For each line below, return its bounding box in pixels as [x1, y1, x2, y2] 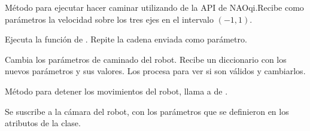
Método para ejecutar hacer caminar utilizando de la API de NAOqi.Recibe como [5, 1, 304, 13]
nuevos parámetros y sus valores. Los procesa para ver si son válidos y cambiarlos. [5, 65, 306, 77]
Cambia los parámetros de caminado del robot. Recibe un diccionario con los [5, 53, 287, 65]
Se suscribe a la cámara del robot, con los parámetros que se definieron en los [5, 105, 289, 117]
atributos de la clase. [5, 117, 81, 129]
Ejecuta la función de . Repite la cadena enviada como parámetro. [5, 33, 247, 45]
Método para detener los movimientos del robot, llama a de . [5, 84, 228, 97]
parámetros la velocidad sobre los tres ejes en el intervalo [5, 13, 214, 25]
